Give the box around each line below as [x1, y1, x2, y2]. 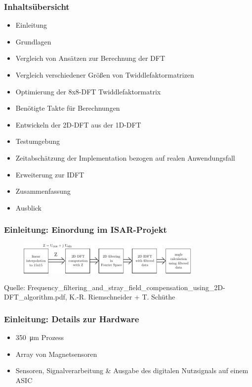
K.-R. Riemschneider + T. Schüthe [69, 292, 175, 302]
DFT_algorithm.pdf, [4, 292, 67, 302]
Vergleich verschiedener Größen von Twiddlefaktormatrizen [15, 70, 194, 80]
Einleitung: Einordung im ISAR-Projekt [4, 223, 167, 236]
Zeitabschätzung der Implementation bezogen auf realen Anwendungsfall [15, 152, 235, 163]
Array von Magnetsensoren [15, 348, 97, 359]
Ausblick [15, 202, 42, 213]
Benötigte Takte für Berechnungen [15, 103, 120, 113]
